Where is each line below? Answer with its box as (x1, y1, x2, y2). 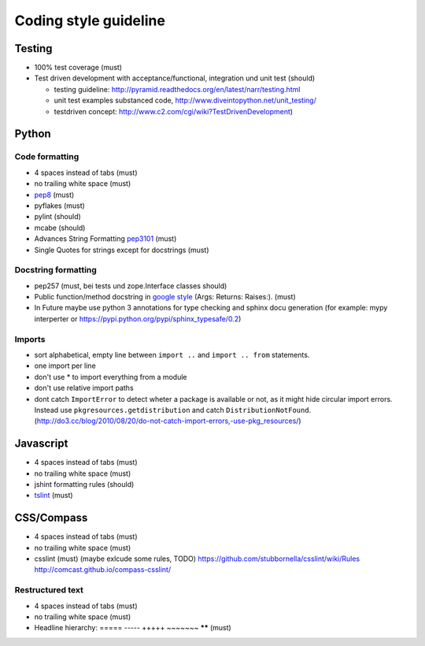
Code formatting (14, 151, 79, 162)
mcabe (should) (34, 223, 86, 232)
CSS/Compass (14, 511, 88, 525)
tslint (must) (34, 491, 74, 500)
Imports (14, 333, 46, 344)
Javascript (14, 437, 68, 451)
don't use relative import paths (34, 383, 134, 393)
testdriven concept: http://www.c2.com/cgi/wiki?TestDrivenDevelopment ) (54, 106, 294, 116)
